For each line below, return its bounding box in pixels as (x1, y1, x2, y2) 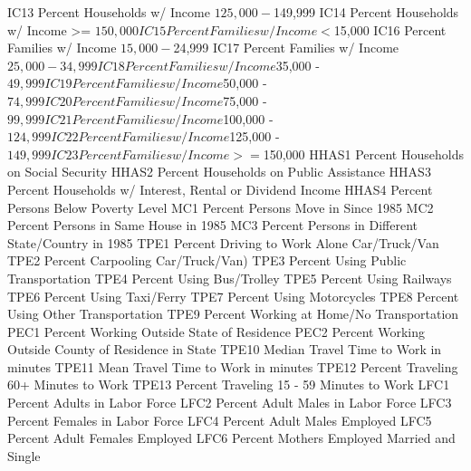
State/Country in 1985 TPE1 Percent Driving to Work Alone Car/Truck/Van (7, 233, 439, 252)
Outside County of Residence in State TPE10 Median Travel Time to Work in (7, 340, 442, 359)
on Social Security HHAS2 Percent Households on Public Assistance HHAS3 (7, 162, 431, 181)
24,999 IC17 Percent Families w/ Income (173, 38, 399, 57)
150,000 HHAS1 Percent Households (263, 144, 464, 163)
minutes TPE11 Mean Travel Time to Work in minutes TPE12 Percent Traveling (7, 357, 458, 376)
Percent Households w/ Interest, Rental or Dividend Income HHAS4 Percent (7, 179, 433, 198)
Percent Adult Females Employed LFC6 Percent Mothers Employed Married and (7, 428, 456, 447)
